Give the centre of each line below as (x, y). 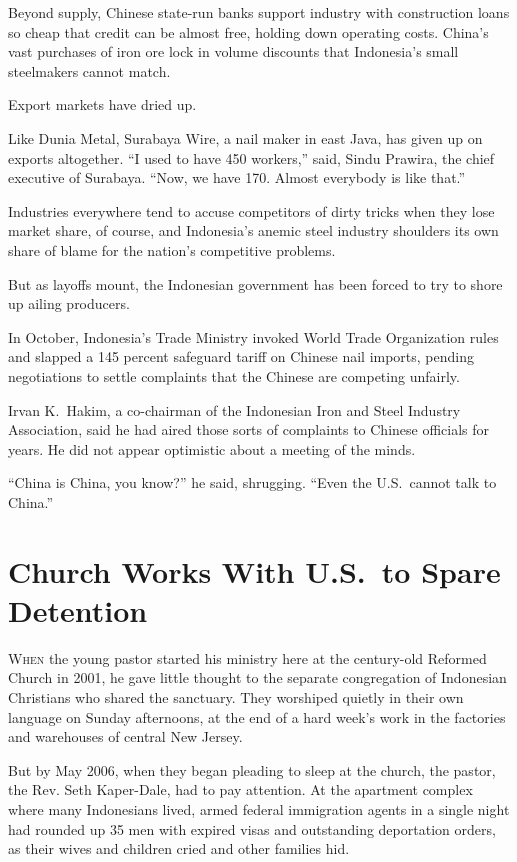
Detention (78, 609)
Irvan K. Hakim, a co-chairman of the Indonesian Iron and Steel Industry (234, 409)
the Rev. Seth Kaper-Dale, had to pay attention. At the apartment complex (240, 789)
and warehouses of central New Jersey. (125, 736)
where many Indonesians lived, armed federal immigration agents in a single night (259, 808)
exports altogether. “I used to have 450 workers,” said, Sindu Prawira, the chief (251, 157)
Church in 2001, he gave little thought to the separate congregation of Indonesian (257, 677)
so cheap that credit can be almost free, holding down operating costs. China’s (248, 31)
